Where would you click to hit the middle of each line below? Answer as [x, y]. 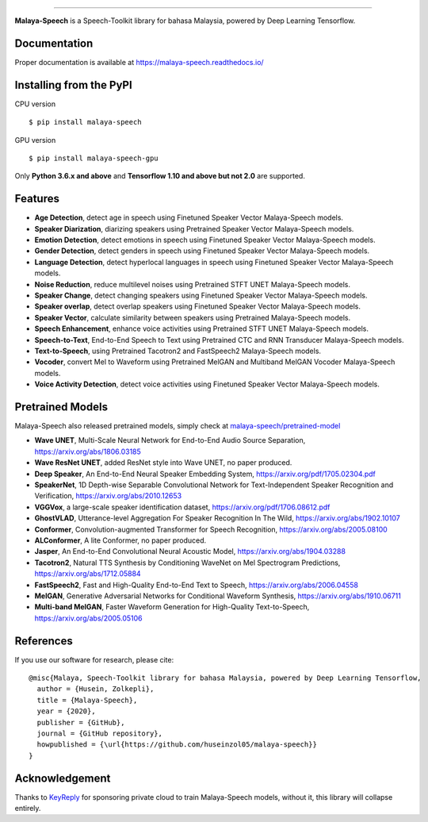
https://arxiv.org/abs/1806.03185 [88, 451]
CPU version [35, 104]
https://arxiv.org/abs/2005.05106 [88, 618]
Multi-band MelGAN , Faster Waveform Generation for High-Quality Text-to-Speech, [172, 607]
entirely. [28, 809]
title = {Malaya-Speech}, [87, 700]
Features [37, 199]
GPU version [35, 140]
